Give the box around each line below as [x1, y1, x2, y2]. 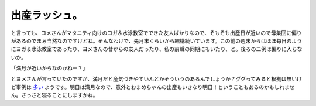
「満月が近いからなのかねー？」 [11, 64, 88, 71]
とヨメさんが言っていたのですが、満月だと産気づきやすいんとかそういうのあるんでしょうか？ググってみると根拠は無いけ [11, 75, 303, 82]
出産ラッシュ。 [11, 9, 83, 22]
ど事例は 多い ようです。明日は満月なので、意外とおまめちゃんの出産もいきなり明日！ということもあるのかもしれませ [11, 83, 295, 90]
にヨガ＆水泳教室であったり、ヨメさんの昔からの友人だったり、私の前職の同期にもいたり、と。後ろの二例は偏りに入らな [11, 46, 303, 53]
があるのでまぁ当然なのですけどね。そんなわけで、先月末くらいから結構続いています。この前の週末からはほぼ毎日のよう [11, 37, 303, 44]
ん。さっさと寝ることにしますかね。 [11, 91, 98, 99]
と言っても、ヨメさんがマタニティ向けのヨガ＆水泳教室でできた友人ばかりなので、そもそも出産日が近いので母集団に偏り [11, 29, 302, 36]
